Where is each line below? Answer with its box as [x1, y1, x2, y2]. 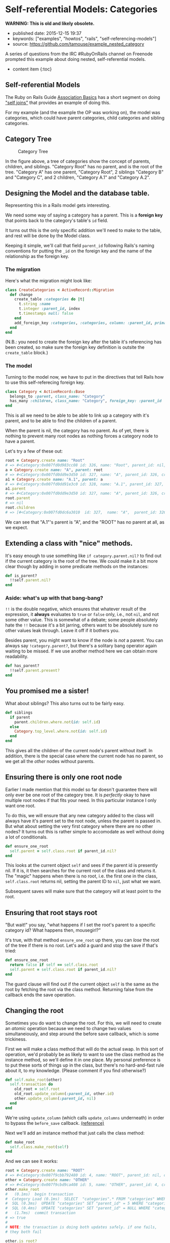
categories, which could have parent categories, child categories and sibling [5, 115, 164, 121]
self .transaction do [10, 1082, 53, 1087]
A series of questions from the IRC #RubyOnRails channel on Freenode [5, 51, 153, 57]
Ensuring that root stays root [5, 908, 98, 917]
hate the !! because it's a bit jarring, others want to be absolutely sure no [5, 622, 158, 628]
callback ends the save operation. [5, 992, 76, 998]
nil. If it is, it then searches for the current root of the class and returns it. [5, 868, 157, 874]
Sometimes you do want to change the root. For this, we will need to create [5, 1020, 162, 1026]
